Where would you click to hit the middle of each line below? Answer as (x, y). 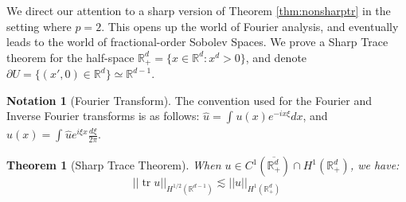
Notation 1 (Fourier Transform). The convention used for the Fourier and (189, 100)
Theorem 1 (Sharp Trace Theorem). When (114, 165)
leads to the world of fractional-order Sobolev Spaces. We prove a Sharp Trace (197, 42)
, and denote (276, 57)
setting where (39, 26)
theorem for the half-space (70, 57)
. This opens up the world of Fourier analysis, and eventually (250, 26)
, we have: (375, 165)
